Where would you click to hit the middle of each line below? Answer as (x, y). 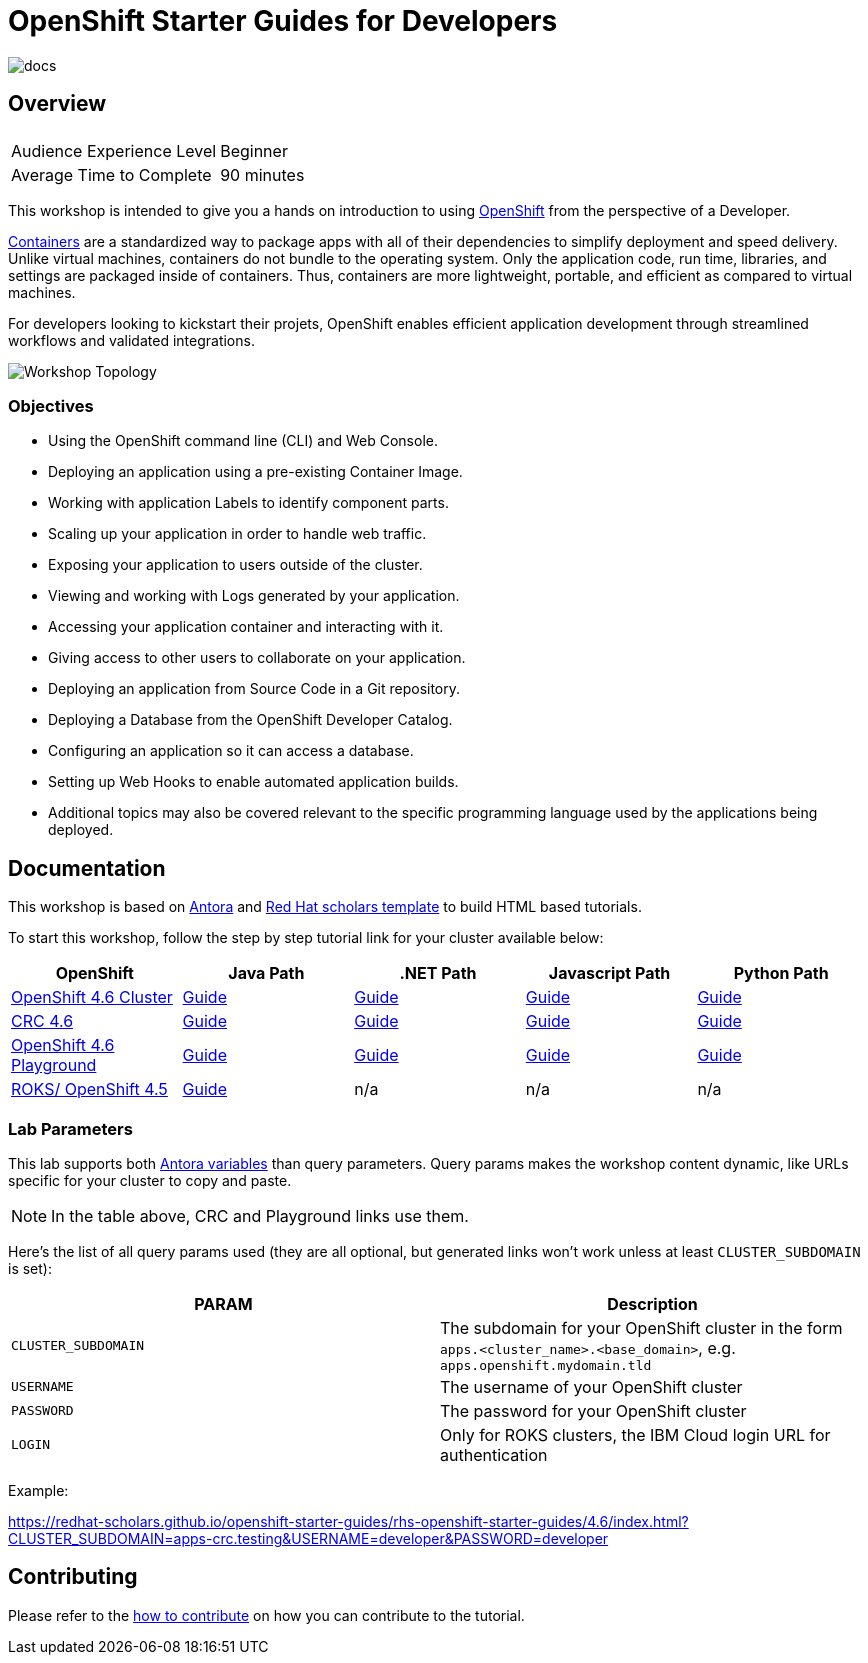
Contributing (73, 1577)
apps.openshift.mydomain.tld (546, 1365)
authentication (494, 1454)
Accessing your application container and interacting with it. (246, 627)
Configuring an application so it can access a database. (231, 751)
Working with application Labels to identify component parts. (248, 503)
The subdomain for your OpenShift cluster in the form (641, 1327)
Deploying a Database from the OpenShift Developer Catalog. (250, 720)
